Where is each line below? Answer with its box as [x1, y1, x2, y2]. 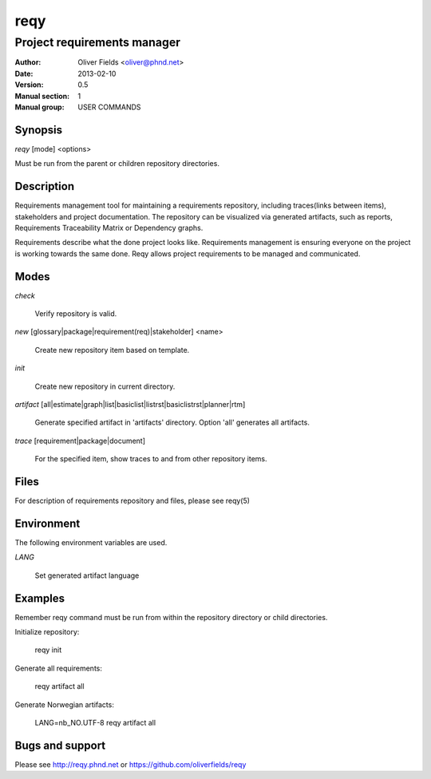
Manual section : [14, 91, 70, 101]
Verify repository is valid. [34, 309, 117, 318]
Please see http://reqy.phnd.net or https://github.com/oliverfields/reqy [14, 759, 247, 769]
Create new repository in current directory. [34, 382, 176, 391]
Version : [14, 80, 44, 89]
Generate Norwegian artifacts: [14, 699, 115, 710]
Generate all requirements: [14, 663, 103, 673]
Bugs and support [14, 738, 106, 752]
